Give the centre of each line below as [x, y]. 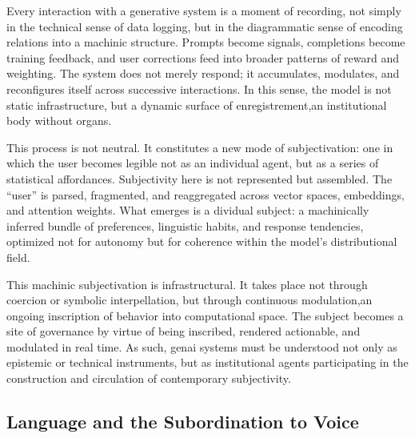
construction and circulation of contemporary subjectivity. [149, 378]
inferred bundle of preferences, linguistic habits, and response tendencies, [185, 225]
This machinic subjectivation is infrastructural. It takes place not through [187, 284]
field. [18, 257]
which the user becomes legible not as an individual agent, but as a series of [193, 163]
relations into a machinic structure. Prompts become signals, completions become [206, 42]
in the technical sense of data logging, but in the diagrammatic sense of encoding [205, 26]
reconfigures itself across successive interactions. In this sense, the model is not [199, 88]
